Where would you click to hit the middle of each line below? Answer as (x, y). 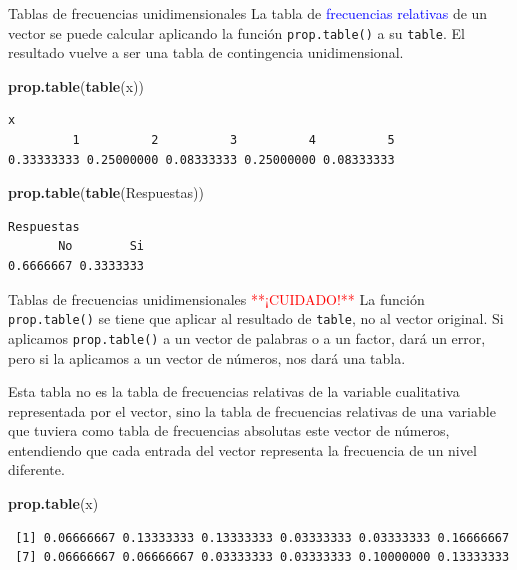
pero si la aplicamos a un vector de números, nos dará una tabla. (207, 357)
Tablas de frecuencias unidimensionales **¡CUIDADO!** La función (216, 298)
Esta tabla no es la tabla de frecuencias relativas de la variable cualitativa (234, 391)
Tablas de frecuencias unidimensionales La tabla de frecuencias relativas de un (248, 13)
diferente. (36, 469)
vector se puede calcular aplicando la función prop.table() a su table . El (236, 32)
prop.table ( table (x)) (76, 85)
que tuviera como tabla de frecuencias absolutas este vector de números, (229, 430)
